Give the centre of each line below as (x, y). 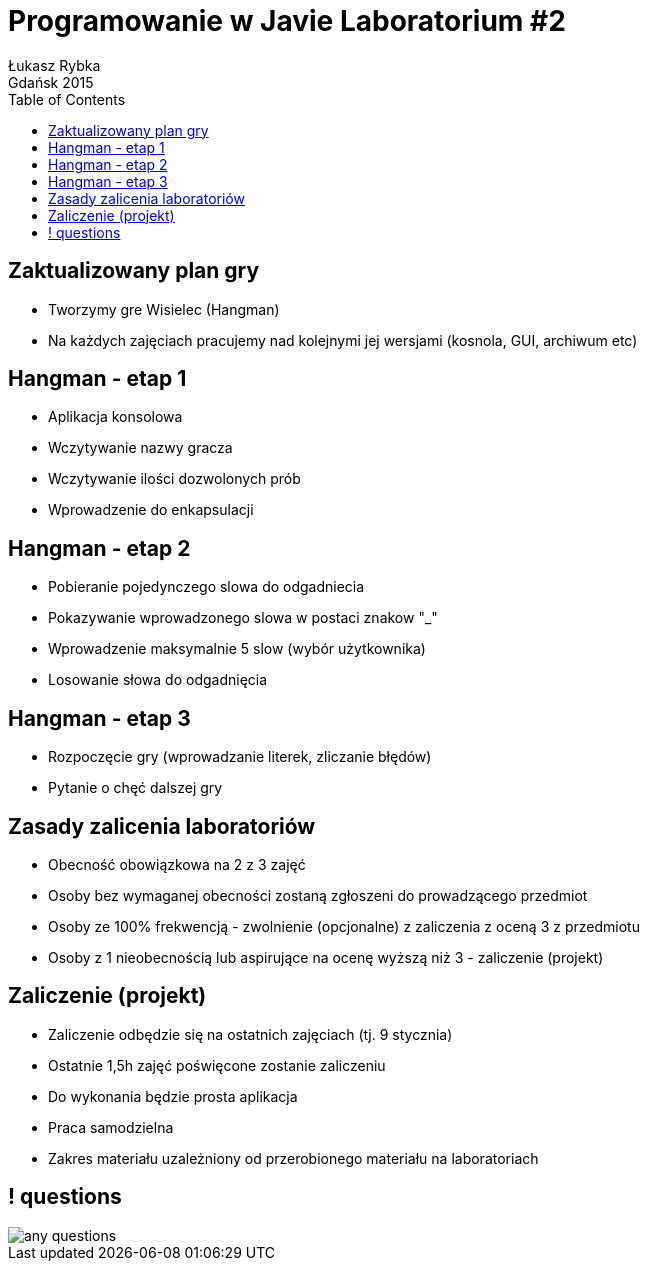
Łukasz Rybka (54, 65)
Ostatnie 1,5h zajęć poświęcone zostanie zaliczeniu (217, 1065)
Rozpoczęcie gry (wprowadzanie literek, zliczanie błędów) (240, 757)
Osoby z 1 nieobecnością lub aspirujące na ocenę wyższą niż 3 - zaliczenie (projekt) (326, 957)
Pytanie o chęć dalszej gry (135, 788)
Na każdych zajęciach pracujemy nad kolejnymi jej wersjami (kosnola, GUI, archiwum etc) (343, 340)
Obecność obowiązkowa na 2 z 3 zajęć (177, 864)
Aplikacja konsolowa (115, 417)
